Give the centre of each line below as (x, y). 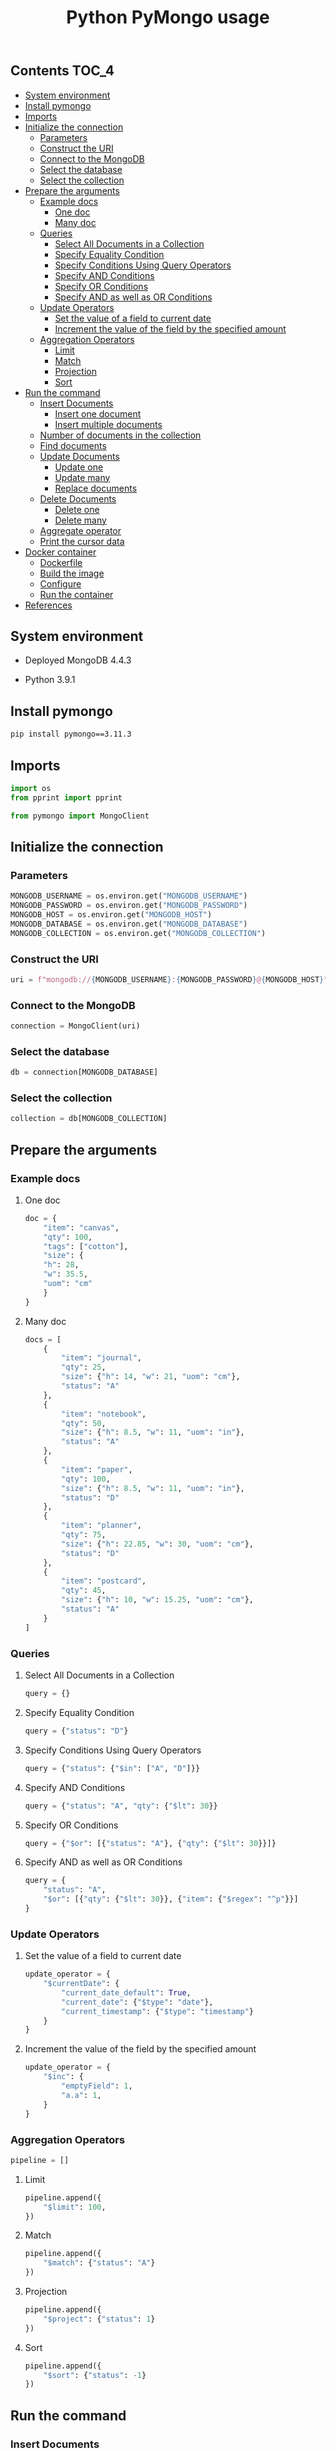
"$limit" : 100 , (75, 2207)
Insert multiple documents (108, 424)
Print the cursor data (82, 541)
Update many (82, 477)
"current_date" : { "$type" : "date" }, (137, 2002)
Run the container (76, 594)
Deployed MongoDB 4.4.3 (78, 660)
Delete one (77, 509)
